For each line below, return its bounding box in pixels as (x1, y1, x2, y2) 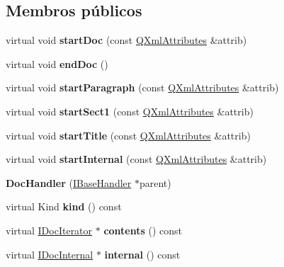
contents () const (103, 222, 183, 237)
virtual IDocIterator (6, 222, 93, 237)
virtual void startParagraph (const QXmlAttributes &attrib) (6, 80, 279, 95)
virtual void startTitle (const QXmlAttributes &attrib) (6, 127, 251, 142)
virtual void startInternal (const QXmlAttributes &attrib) (6, 152, 267, 166)
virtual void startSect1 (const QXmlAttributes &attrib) (6, 103, 254, 118)
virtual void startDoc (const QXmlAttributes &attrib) (6, 33, 247, 47)
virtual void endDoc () (6, 56, 108, 71)
